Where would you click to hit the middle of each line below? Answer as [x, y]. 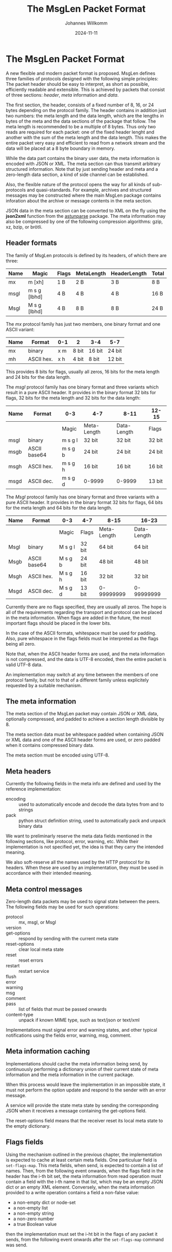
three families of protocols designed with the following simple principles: [82, 78]
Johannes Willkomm [86, 23]
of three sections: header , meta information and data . [62, 95]
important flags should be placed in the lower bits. [58, 623]
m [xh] [36, 282]
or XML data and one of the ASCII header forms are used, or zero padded [83, 740]
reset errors [31, 960]
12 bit [115, 359]
